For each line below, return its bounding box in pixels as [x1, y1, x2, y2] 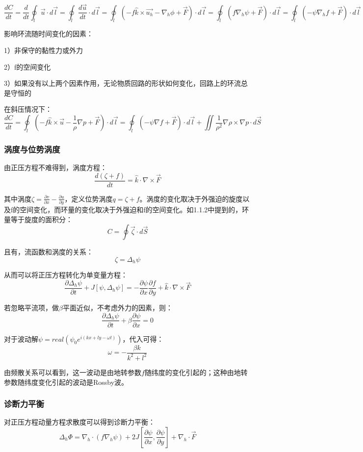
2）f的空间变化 [4, 61, 51, 72]
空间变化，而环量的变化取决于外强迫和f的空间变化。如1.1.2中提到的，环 [20, 204, 249, 215]
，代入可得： [122, 333, 164, 344]
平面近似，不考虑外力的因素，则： [62, 302, 173, 312]
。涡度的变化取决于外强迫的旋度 [139, 193, 243, 203]
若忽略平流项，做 [4, 302, 59, 312]
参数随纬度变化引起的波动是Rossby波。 [4, 377, 129, 387]
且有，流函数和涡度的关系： [4, 247, 93, 257]
